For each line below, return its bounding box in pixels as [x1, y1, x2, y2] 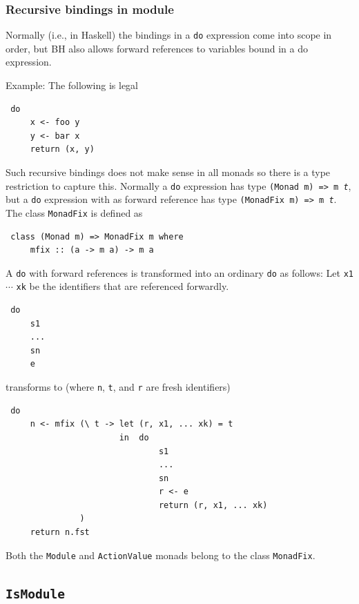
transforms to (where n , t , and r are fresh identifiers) [6, 380, 231, 394]
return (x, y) [30, 144, 95, 155]
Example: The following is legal [6, 78, 138, 92]
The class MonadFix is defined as [6, 205, 143, 220]
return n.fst [30, 527, 90, 538]
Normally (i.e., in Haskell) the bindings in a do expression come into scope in [6, 28, 332, 42]
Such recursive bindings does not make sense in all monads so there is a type [6, 165, 331, 179]
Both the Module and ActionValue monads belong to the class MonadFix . [6, 547, 316, 562]
